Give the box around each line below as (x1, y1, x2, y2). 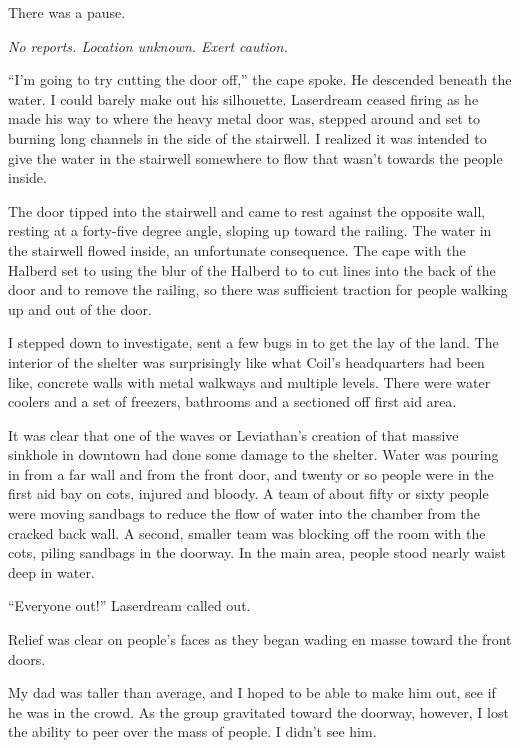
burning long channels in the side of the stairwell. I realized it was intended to (8, 127, 487, 148)
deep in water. (8, 561, 95, 582)
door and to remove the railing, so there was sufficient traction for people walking (8, 279, 508, 300)
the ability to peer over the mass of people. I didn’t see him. (8, 721, 377, 742)
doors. (8, 648, 46, 669)
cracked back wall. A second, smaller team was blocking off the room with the (8, 522, 486, 543)
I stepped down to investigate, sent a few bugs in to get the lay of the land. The (8, 332, 499, 353)
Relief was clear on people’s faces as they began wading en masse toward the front (8, 629, 512, 650)
